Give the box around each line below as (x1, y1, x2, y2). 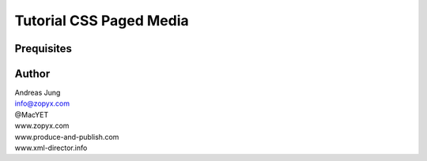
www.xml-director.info (14, 143, 88, 153)
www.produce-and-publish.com (14, 132, 119, 141)
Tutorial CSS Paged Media (14, 12, 189, 29)
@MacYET (14, 110, 49, 119)
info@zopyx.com (14, 99, 70, 108)
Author (14, 67, 51, 80)
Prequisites (14, 42, 73, 55)
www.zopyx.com (14, 121, 70, 130)
